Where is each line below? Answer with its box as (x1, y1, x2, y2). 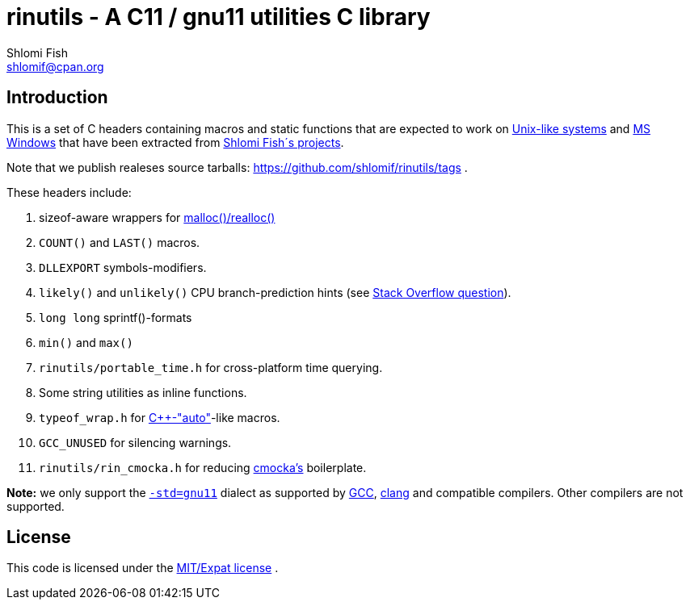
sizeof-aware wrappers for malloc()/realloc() (39, 210, 276, 224)
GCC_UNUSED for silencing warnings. (39, 435, 232, 449)
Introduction (6, 87, 108, 108)
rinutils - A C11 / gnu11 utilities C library (6, 3, 431, 31)
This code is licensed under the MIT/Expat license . (6, 561, 279, 575)
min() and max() (39, 335, 133, 349)
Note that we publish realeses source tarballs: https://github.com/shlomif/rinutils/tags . (6, 160, 468, 174)
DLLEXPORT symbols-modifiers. (39, 260, 207, 274)
